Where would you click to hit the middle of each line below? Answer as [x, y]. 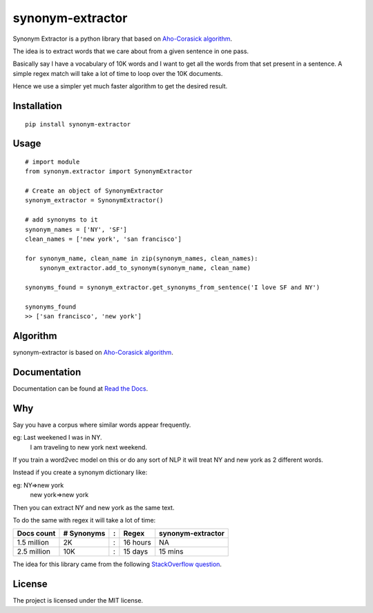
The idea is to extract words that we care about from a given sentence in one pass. [131, 51]
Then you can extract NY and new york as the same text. [94, 507]
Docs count [36, 534]
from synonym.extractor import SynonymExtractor [109, 172]
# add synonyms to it [61, 220]
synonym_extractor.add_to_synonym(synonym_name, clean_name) [145, 268]
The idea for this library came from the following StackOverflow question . [117, 564]
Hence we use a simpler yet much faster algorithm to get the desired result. [120, 86]
